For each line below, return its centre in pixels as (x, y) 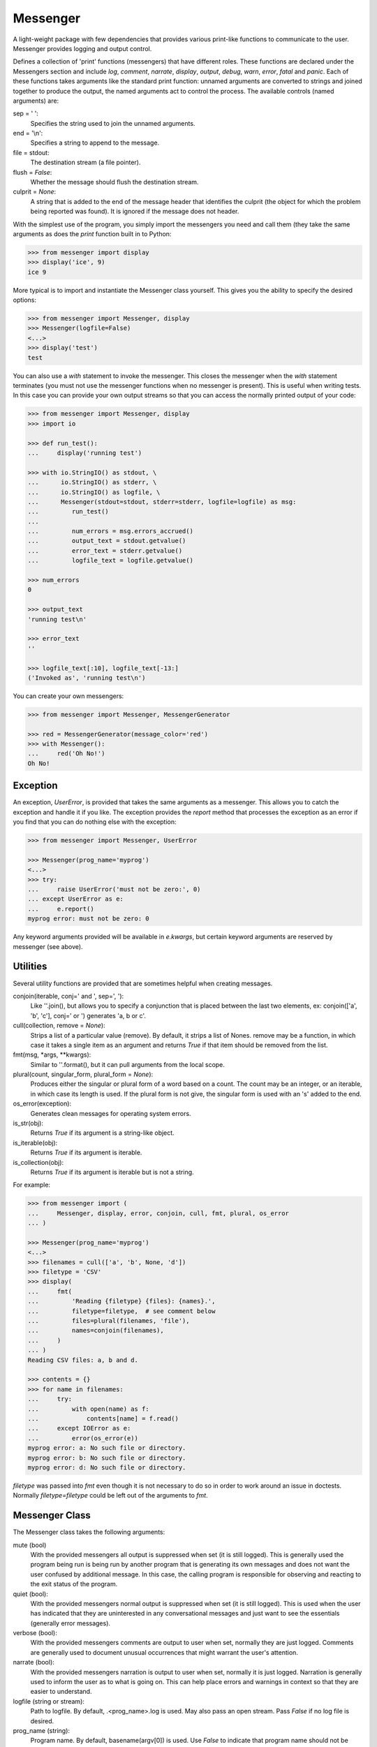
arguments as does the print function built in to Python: (92, 233)
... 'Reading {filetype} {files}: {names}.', (121, 1301)
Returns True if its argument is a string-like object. (102, 1133)
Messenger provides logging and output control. (82, 48)
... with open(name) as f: (88, 1409)
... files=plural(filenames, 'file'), (109, 1321)
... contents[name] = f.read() (103, 1418)
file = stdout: (31, 152)
